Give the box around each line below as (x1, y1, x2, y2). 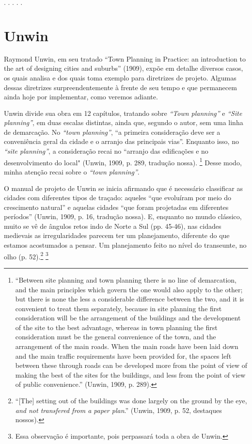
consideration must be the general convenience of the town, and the (15, 332, 216, 342)
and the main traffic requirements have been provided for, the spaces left (15, 350, 232, 361)
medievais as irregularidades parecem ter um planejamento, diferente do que (4, 230, 230, 240)
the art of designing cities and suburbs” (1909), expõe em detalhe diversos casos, (4, 63, 243, 73)
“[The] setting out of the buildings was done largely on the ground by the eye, (15, 396, 247, 406)
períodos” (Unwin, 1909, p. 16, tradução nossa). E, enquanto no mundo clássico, (4, 211, 242, 222)
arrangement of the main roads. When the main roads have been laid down (15, 341, 238, 351)
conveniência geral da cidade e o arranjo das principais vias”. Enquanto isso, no (4, 136, 239, 146)
